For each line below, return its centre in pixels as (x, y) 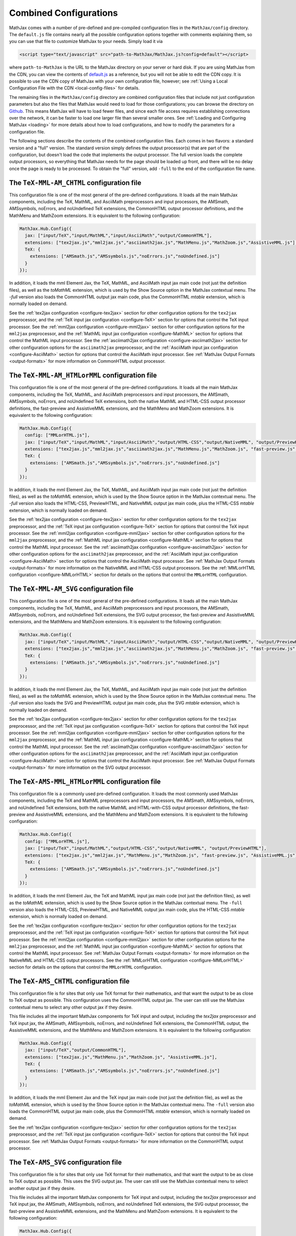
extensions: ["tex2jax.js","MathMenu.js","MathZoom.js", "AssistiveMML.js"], (121, 1057)
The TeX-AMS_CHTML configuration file (69, 981)
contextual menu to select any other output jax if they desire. (71, 1007)
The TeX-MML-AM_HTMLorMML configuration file (83, 375)
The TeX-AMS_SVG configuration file (65, 1162)
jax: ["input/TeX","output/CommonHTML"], (76, 1050)
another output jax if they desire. (42, 1188)
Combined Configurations (63, 13)
